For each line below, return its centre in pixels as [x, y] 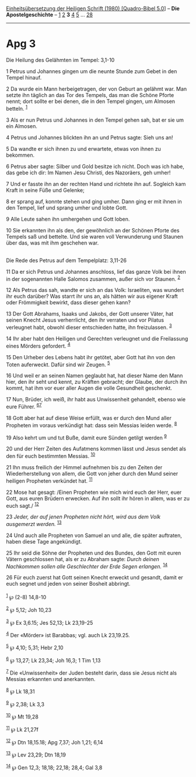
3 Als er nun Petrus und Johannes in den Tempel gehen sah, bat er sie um [95, 120]
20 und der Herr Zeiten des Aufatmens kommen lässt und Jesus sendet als [96, 449]
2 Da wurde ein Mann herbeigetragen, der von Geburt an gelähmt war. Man [97, 89]
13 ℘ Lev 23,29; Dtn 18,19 [36, 754]
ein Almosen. [22, 126]
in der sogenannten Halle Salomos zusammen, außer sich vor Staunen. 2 [93, 279]
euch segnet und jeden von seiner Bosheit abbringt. [68, 584]
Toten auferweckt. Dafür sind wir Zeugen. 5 [58, 364]
